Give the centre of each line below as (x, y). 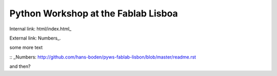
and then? (20, 66)
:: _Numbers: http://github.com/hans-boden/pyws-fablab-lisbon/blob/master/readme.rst (103, 57)
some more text (26, 47)
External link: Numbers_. (35, 38)
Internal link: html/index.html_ (41, 29)
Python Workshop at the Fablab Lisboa (94, 13)
